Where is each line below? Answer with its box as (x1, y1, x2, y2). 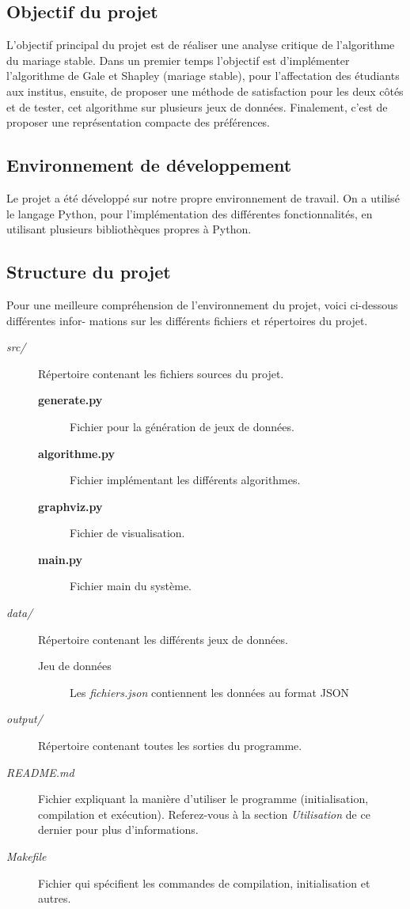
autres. (38, 890, 71, 907)
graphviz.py (38, 498, 103, 514)
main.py (38, 551, 83, 567)
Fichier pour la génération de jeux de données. (70, 418, 294, 434)
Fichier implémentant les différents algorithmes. (70, 472, 301, 488)
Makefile (6, 848, 47, 865)
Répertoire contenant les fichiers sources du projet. (38, 365, 284, 381)
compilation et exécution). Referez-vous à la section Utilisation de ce (38, 805, 370, 822)
